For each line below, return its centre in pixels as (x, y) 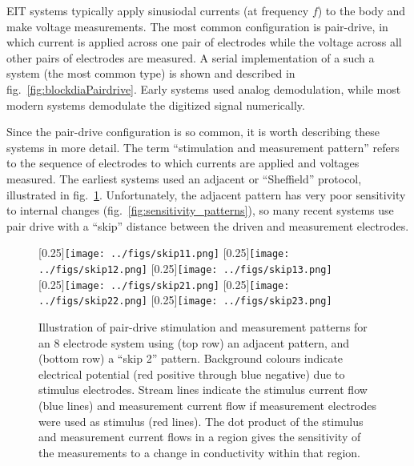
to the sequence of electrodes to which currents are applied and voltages (183, 163)
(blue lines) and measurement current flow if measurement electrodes (208, 405)
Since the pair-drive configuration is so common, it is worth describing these (193, 132)
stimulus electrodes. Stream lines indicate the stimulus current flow (203, 390)
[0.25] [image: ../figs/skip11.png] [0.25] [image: (164, 253)
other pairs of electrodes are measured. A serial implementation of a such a (191, 57)
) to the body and (362, 10)
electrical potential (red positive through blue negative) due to (192, 374)
